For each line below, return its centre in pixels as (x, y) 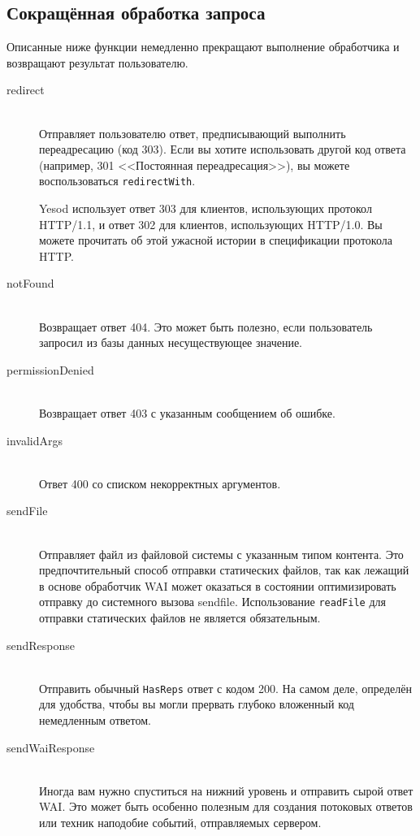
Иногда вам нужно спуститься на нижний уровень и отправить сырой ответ (226, 790)
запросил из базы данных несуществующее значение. (171, 342)
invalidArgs (35, 440)
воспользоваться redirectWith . (117, 181)
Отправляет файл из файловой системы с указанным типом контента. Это (221, 554)
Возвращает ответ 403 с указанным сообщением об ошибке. (187, 412)
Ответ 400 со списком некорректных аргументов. (160, 483)
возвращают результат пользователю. (97, 62)
